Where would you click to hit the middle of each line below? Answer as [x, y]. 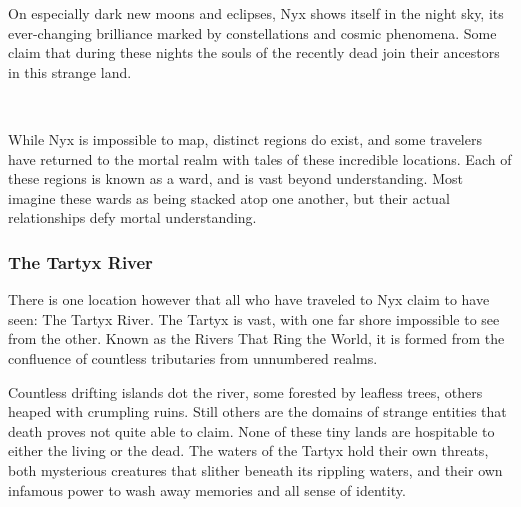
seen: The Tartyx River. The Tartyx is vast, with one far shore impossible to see [254, 318]
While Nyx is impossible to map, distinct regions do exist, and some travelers [245, 138]
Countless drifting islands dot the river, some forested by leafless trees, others [245, 391]
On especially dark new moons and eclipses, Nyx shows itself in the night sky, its [256, 13]
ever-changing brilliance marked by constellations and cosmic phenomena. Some [252, 32]
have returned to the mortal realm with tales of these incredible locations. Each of [260, 158]
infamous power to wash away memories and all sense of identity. [207, 489]
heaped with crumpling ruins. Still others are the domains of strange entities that [257, 411]
